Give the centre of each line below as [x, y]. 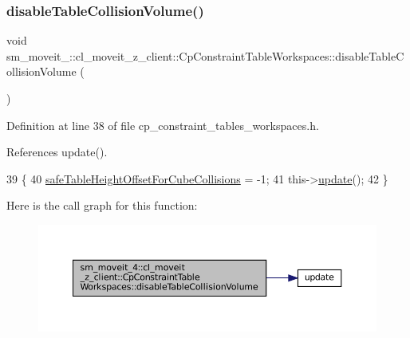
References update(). [57, 152]
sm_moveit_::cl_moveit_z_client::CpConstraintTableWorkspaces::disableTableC [205, 55]
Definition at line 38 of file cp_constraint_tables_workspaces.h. [163, 125]
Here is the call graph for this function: [102, 205]
